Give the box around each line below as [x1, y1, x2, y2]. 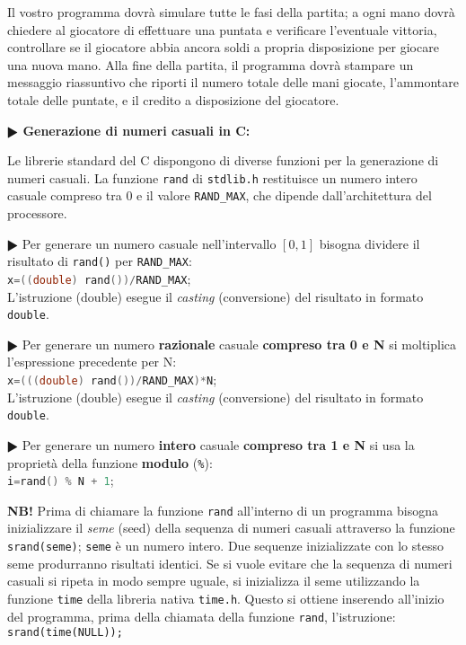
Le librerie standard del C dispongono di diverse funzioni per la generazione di [7, 151, 439, 170]
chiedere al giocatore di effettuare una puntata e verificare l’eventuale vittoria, [7, 20, 437, 39]
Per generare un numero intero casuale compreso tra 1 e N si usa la [22, 435, 415, 454]
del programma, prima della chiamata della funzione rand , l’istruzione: [7, 606, 396, 625]
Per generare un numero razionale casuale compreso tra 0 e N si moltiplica [22, 334, 457, 353]
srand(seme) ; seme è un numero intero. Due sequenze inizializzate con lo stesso [7, 536, 444, 555]
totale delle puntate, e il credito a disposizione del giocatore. [7, 90, 339, 109]
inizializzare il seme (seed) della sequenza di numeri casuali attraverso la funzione [7, 518, 455, 537]
